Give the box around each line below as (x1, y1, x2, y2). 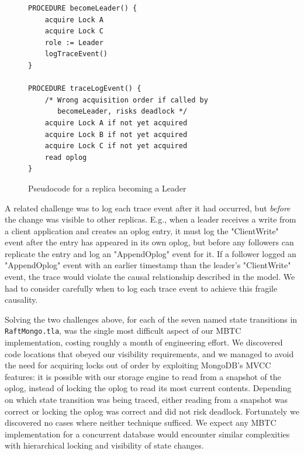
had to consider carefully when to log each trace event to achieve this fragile (5, 282, 278, 294)
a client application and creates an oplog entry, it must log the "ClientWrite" (5, 224, 279, 237)
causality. (5, 293, 38, 306)
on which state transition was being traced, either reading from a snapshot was (5, 394, 288, 406)
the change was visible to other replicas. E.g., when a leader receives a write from (5, 213, 296, 225)
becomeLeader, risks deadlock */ (57, 107, 188, 116)
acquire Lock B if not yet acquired (44, 130, 188, 139)
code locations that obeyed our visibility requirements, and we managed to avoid (5, 347, 294, 360)
